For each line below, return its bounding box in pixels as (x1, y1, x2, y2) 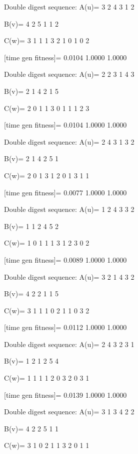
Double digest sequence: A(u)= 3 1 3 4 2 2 (4, 406, 134, 417)
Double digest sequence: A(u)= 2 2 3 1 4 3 (4, 69, 134, 79)
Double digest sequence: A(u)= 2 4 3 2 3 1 (4, 338, 134, 349)
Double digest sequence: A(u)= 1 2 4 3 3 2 (4, 204, 134, 214)
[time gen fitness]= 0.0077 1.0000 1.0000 (4, 187, 127, 197)
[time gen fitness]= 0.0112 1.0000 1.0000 (4, 322, 127, 332)
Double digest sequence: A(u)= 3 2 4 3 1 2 (4, 2, 134, 12)
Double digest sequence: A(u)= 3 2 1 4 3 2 (4, 271, 134, 282)
